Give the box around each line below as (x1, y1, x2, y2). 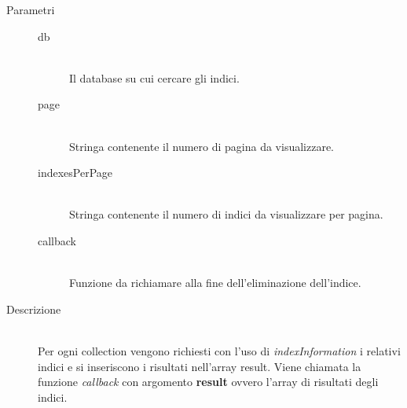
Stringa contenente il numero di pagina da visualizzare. (69, 138, 334, 154)
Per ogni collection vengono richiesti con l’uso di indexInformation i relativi (38, 342, 401, 358)
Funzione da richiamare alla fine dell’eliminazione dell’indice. (69, 274, 361, 291)
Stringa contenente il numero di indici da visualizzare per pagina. (69, 206, 383, 222)
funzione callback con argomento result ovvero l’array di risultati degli (38, 373, 379, 390)
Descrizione (6, 300, 61, 317)
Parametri (6, 2, 55, 17)
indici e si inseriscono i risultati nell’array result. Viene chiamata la (38, 358, 361, 374)
